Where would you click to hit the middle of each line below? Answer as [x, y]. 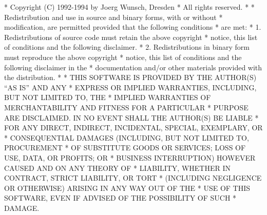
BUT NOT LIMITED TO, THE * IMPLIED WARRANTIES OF [108, 97]
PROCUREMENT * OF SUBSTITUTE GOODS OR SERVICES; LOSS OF [125, 148]
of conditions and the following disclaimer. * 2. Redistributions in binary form [127, 47]
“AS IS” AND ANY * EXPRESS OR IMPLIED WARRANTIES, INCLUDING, [130, 87]
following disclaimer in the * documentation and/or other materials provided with [133, 67]
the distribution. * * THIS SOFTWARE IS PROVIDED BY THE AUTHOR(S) [130, 77]
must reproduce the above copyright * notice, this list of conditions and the [123, 57]
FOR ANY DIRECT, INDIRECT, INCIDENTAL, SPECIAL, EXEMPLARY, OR [133, 128]
